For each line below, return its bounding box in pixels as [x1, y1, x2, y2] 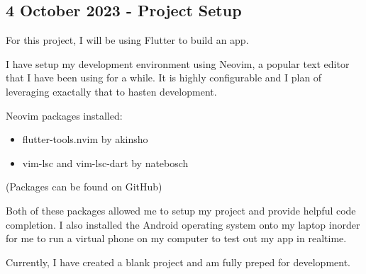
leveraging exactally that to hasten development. [6, 84, 217, 98]
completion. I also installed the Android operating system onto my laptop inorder [6, 217, 360, 232]
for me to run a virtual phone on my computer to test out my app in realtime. [6, 231, 347, 246]
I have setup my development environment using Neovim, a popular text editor [6, 56, 350, 71]
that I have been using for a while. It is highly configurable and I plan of [6, 70, 322, 85]
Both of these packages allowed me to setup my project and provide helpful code [6, 202, 356, 217]
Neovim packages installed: [6, 108, 123, 122]
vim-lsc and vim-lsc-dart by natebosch [22, 155, 189, 170]
